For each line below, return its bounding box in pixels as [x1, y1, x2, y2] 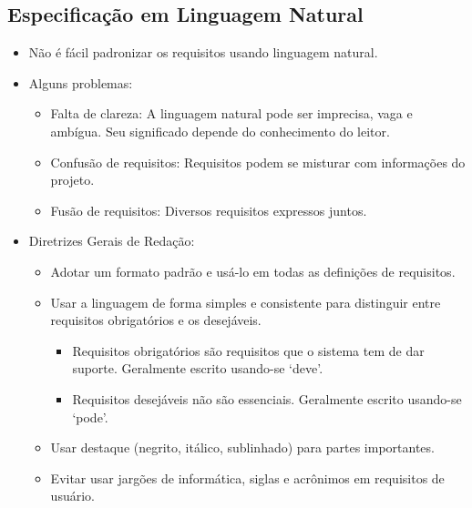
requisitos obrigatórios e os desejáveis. [50, 310, 262, 330]
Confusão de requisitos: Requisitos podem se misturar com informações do [50, 152, 466, 171]
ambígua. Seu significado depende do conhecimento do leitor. [50, 121, 390, 140]
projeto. [50, 170, 95, 189]
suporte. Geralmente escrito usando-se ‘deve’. [72, 359, 323, 378]
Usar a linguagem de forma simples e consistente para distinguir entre [50, 292, 441, 311]
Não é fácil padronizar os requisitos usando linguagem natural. [28, 43, 378, 62]
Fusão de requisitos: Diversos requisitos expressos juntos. [50, 200, 367, 219]
